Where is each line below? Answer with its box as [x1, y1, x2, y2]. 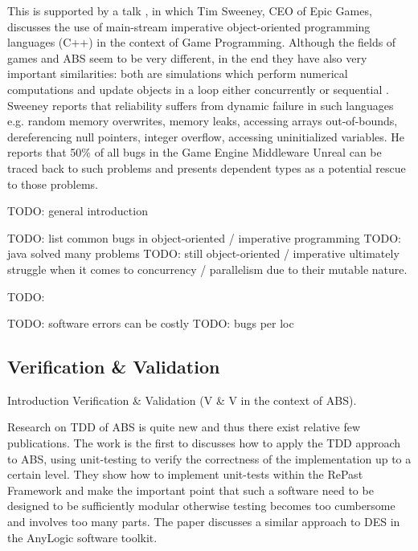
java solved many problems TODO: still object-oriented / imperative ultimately [7, 245, 400, 262]
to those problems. [7, 175, 98, 192]
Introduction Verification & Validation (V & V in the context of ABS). [7, 391, 357, 408]
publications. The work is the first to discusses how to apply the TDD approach [7, 435, 401, 451]
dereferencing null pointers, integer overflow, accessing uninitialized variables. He [7, 128, 405, 145]
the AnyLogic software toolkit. [7, 529, 158, 545]
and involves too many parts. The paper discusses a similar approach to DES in [7, 513, 400, 530]
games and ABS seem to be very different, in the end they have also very [7, 49, 367, 66]
